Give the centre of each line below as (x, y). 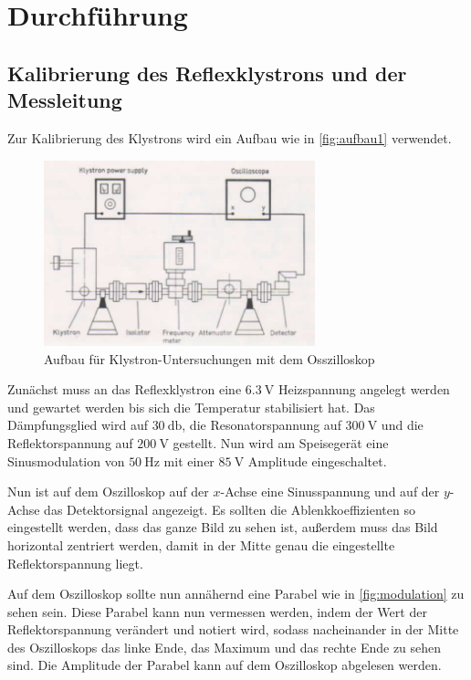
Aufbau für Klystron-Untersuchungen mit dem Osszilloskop (209, 358)
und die (402, 425)
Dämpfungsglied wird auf (78, 425)
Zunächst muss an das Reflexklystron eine (125, 389)
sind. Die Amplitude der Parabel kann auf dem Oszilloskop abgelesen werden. (225, 665)
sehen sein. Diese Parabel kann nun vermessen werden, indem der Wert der (217, 611)
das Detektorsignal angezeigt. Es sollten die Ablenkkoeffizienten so (230, 509)
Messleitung (65, 100)
